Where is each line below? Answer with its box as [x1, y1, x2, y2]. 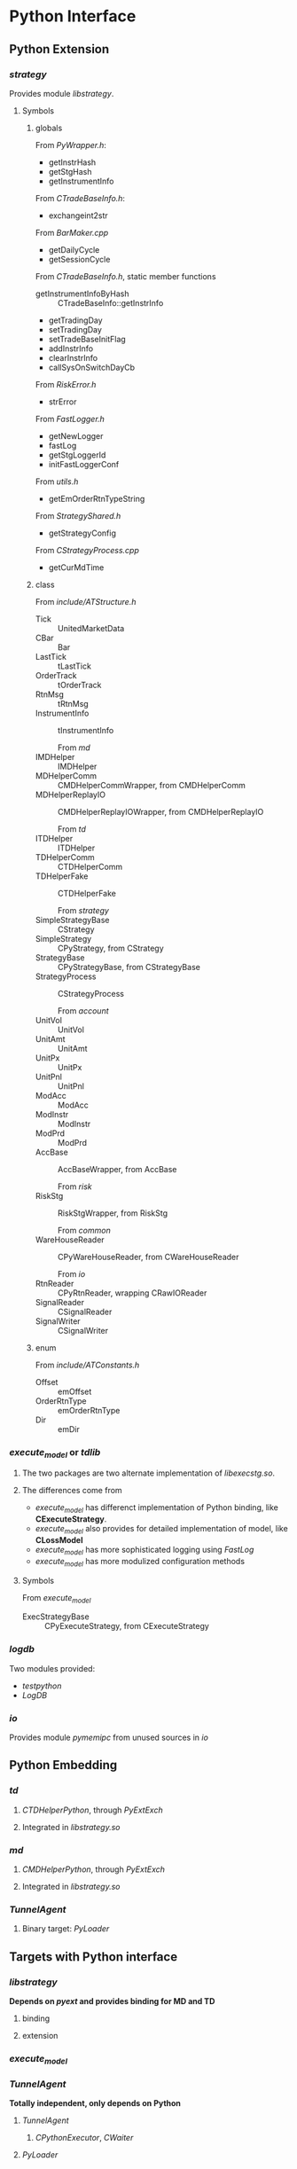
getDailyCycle [48, 244, 100, 254]
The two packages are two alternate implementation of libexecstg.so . [21, 1468, 276, 1478]
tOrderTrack [57, 679, 102, 690]
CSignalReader [57, 1306, 113, 1317]
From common [57, 1225, 111, 1235]
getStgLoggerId [48, 450, 106, 460]
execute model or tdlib [9, 1445, 101, 1460]
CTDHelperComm [57, 861, 123, 872]
